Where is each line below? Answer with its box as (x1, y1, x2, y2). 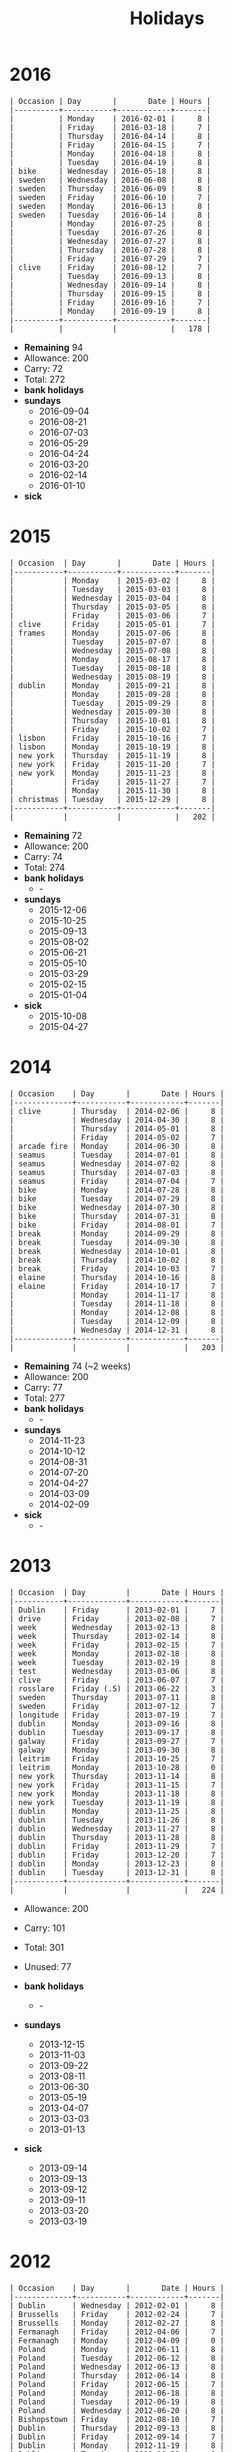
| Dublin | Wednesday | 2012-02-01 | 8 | (9, 2300, 225, 2311)
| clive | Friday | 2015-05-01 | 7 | (9, 619, 216, 629)
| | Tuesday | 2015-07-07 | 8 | (9, 637, 216, 647)
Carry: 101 (23, 1922, 66, 1934)
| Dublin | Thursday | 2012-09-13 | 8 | (9, 2423, 225, 2433)
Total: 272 (23, 373, 66, 385)
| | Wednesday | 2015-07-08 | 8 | (9, 645, 216, 656)
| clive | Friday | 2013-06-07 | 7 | (9, 1675, 225, 1685)
